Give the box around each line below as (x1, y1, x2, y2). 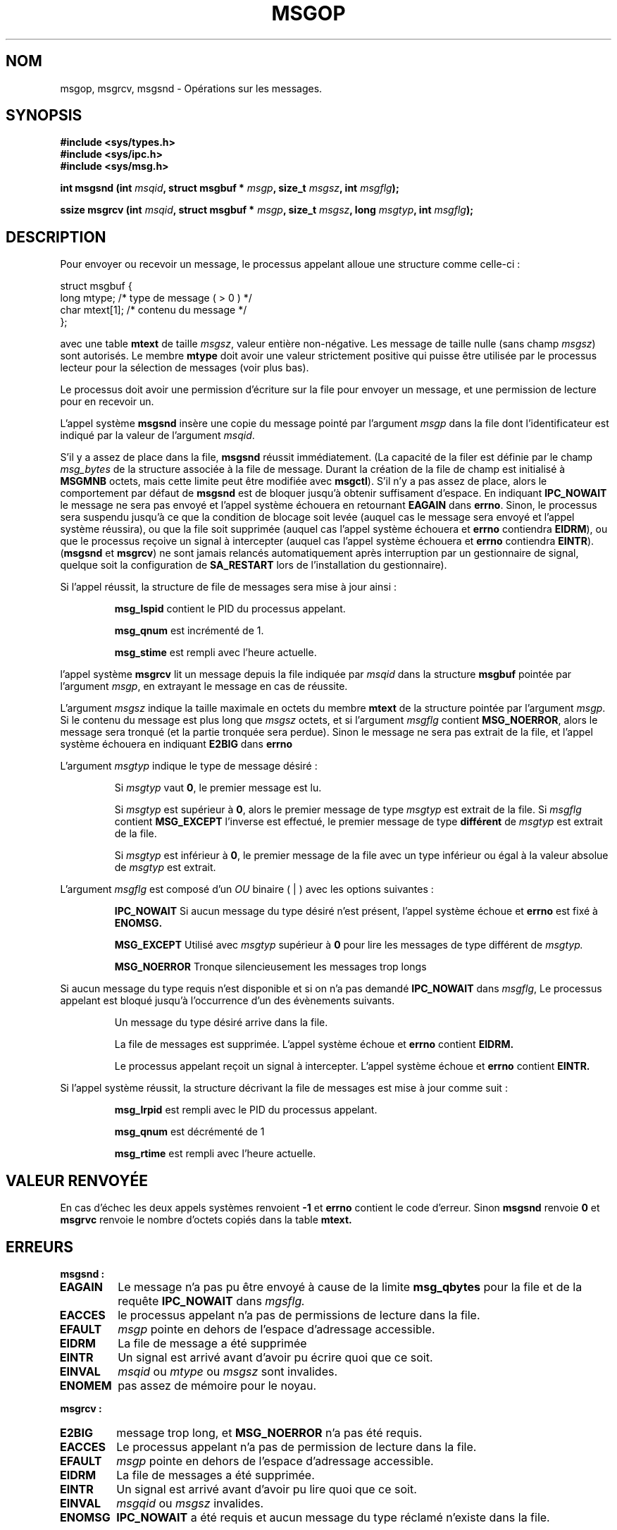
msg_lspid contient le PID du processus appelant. (114, 603, 346, 615)
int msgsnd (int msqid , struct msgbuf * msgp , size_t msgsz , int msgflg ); (60, 182, 399, 195)
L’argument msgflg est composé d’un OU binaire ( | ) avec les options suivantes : (60, 883, 434, 896)
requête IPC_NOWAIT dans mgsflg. (118, 1293, 305, 1308)
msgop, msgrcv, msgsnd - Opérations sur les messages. (60, 82, 323, 94)
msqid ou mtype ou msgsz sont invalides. (118, 1364, 338, 1378)
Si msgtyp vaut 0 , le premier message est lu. (114, 782, 322, 794)
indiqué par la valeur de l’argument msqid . (60, 429, 255, 442)
